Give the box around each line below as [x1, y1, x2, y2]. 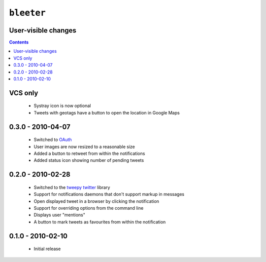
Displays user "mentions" [33, 212, 86, 218]
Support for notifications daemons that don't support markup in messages [33, 191, 185, 197]
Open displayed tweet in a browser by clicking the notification [33, 198, 160, 204]
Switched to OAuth [33, 137, 72, 143]
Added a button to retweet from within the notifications [33, 150, 145, 156]
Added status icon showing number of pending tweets [33, 157, 144, 163]
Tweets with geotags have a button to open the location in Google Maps [33, 110, 180, 115]
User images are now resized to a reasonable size [33, 144, 135, 150]
